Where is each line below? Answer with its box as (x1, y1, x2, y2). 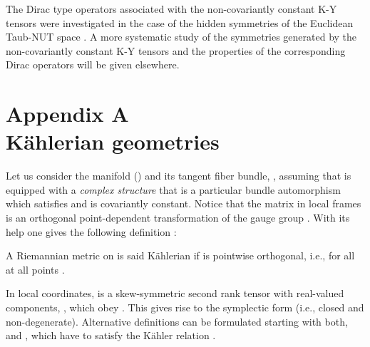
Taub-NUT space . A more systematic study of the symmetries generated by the (6, 29, 357, 44)
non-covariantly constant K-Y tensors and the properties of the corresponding (6, 43, 346, 58)
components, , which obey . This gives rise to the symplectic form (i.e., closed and (6, 300, 364, 315)
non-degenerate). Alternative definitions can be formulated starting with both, (6, 314, 348, 328)
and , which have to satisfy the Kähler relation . (6, 328, 216, 343)
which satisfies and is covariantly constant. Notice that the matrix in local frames (6, 196, 361, 211)
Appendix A (6, 99, 129, 128)
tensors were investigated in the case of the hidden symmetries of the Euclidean (6, 15, 354, 30)
